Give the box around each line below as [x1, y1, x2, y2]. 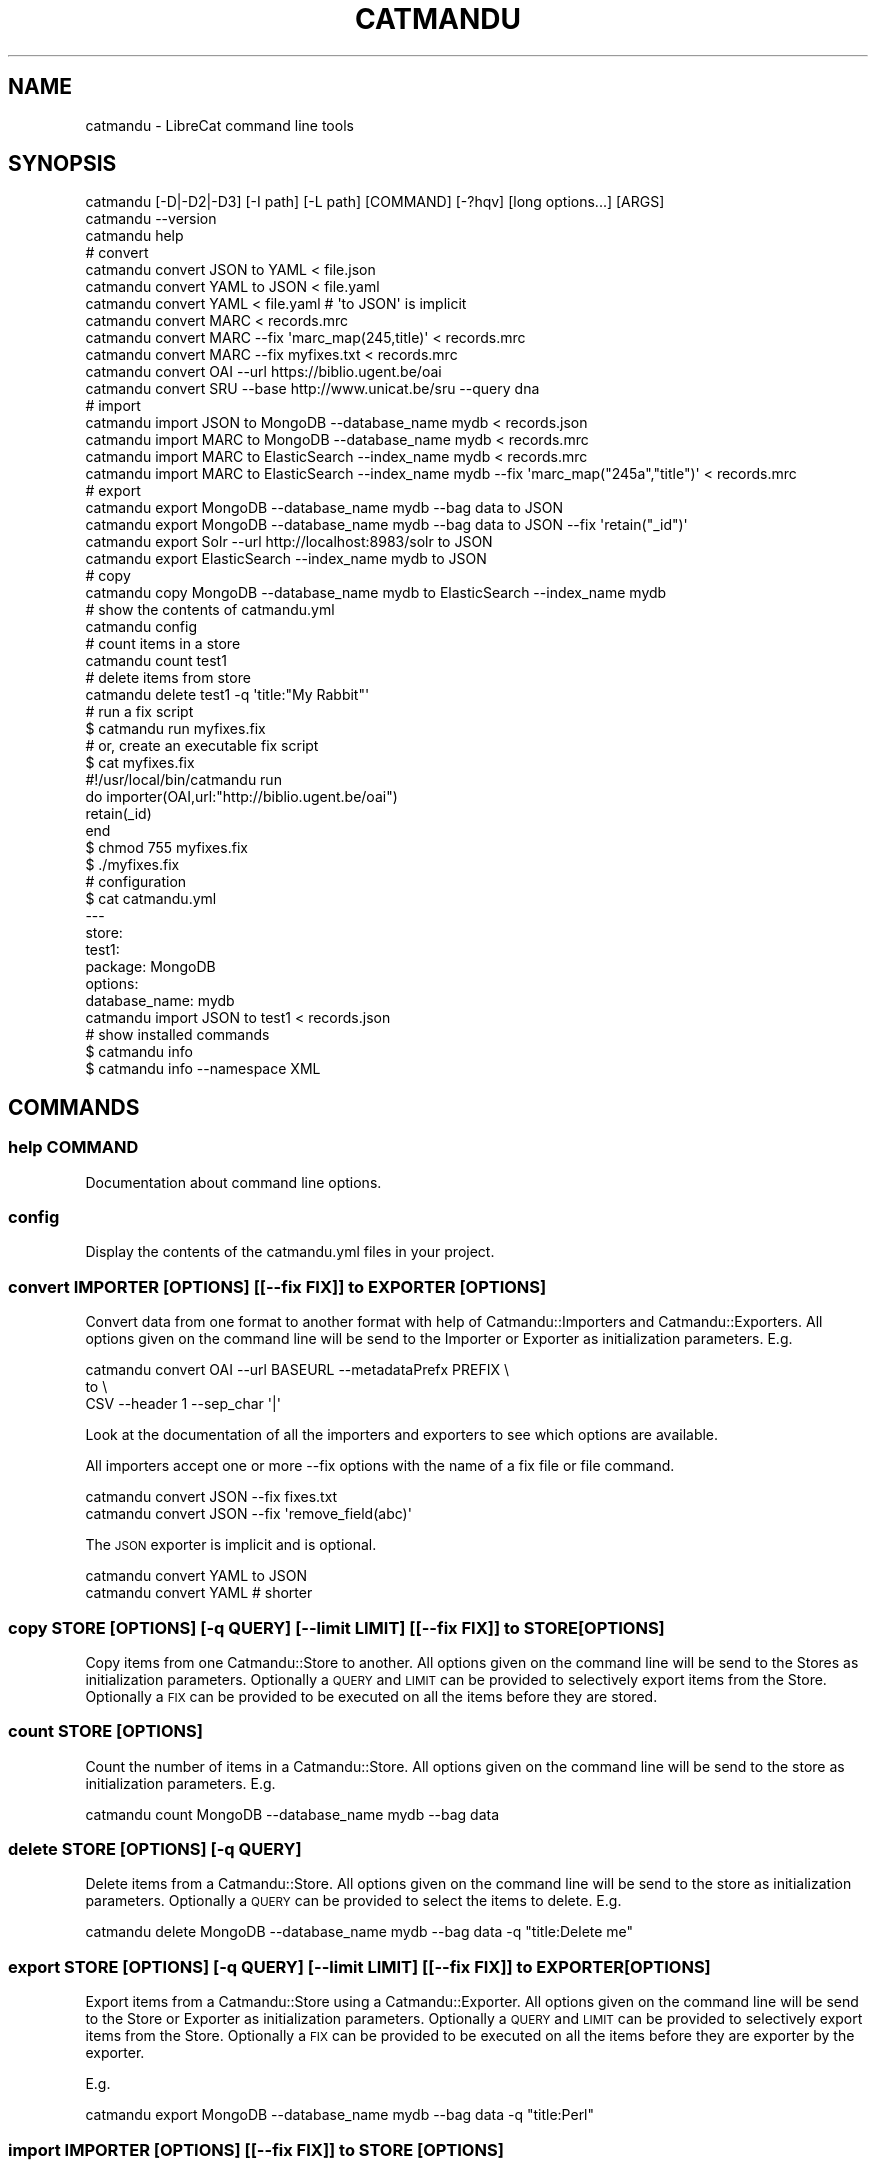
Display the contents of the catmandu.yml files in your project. [85, 1243, 495, 1261]
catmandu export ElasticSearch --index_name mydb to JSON [85, 550, 487, 568]
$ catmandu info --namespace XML [85, 1060, 321, 1078]
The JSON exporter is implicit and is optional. [85, 1536, 377, 1554]
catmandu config [85, 618, 197, 636]
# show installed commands [85, 1026, 270, 1044]
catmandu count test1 [85, 652, 227, 670]
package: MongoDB [85, 958, 216, 976]
